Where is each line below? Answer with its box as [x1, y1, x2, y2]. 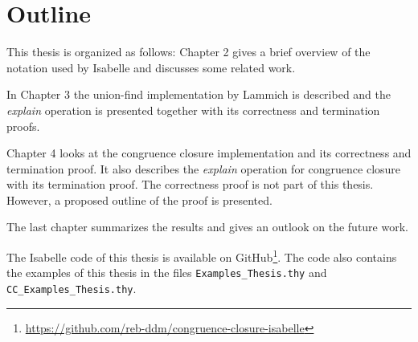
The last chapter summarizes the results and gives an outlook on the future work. [6, 218, 408, 235]
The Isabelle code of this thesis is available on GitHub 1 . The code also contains [6, 246, 397, 265]
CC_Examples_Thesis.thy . [6, 279, 137, 296]
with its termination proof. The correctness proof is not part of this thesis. [6, 176, 374, 193]
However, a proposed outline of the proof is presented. [6, 191, 273, 208]
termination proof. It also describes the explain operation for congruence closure [6, 160, 401, 177]
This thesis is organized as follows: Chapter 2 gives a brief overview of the [6, 43, 371, 60]
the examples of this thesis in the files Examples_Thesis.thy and [6, 264, 327, 281]
